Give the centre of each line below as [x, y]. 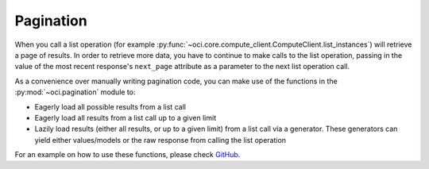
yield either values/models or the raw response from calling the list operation [160, 140]
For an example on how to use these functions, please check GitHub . [128, 155]
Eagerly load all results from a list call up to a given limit [126, 117]
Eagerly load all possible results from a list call [110, 106]
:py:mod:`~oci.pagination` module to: [75, 92]
